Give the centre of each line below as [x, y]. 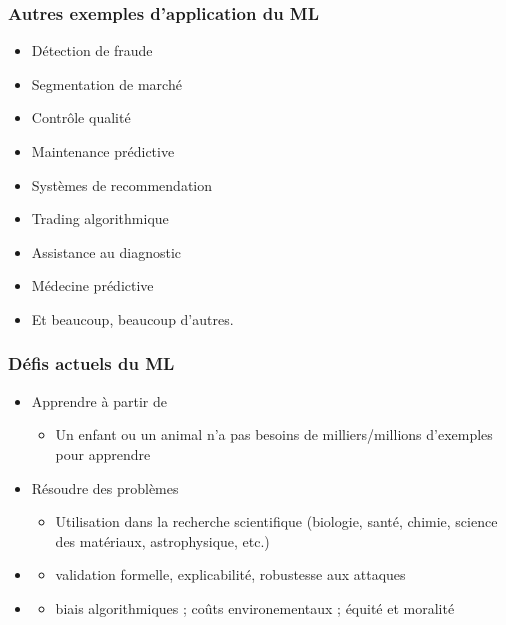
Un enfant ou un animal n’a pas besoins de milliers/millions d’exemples [274, 434]
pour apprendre [103, 453]
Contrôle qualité [81, 117]
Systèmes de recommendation [122, 184]
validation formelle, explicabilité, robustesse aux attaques [230, 574]
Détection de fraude [92, 50]
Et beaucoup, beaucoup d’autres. [132, 318]
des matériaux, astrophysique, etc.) [162, 540]
